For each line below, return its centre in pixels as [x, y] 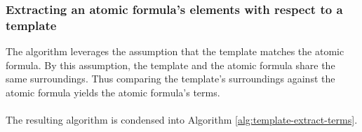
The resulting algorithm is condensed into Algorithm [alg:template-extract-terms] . [182, 120]
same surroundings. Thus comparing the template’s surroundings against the [170, 79]
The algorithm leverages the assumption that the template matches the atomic [175, 51]
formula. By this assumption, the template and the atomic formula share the [170, 65]
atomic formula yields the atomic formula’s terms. [113, 92]
